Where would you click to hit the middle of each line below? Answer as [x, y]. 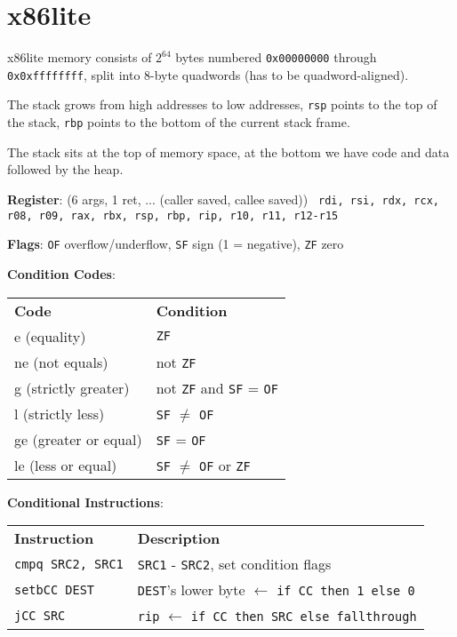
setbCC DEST [55, 589]
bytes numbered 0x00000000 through [276, 57]
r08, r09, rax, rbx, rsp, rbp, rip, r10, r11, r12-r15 [173, 215]
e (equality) [50, 336]
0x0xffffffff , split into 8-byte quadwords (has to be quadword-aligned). [208, 74]
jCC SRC [40, 615]
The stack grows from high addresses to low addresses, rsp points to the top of [222, 104]
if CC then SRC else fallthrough [304, 617]
